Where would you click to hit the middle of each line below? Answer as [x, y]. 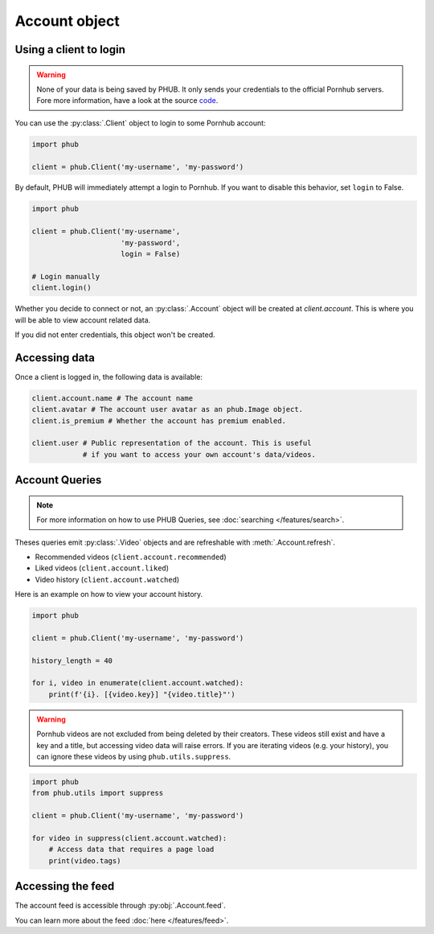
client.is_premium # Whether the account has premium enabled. [159, 421]
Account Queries [58, 480]
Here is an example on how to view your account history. [109, 595]
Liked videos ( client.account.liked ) [102, 568]
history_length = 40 [72, 660]
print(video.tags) [85, 860]
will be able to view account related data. [83, 320]
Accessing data [55, 358]
